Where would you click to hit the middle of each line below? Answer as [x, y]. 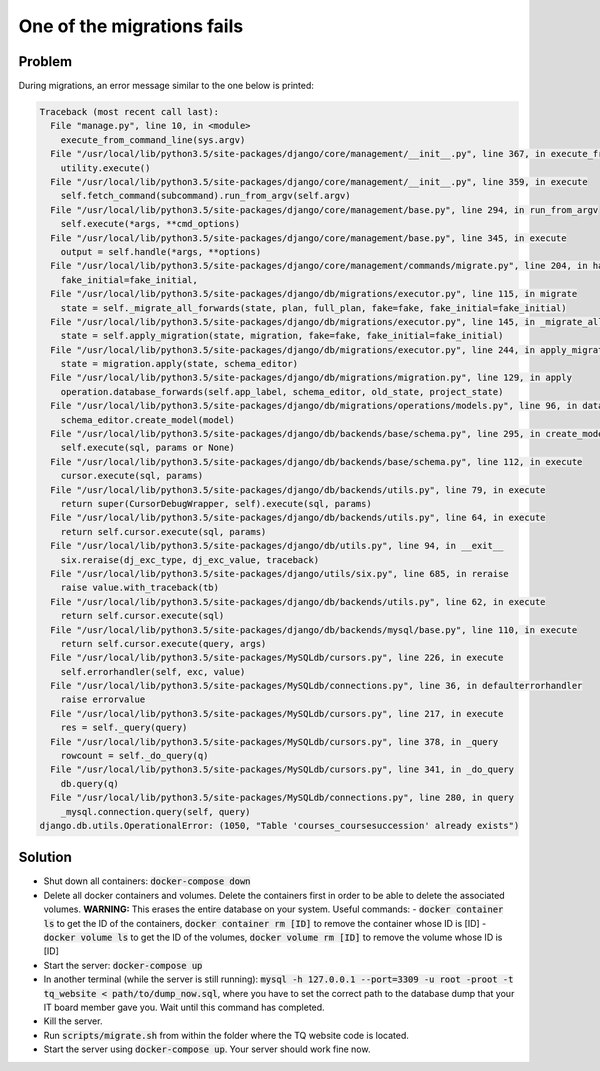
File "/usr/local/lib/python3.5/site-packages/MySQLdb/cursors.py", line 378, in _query [274, 741]
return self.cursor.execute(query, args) [163, 643]
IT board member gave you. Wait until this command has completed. [184, 1007]
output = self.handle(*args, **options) [161, 251]
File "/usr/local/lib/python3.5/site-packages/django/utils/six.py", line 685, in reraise [279, 573]
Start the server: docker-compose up [123, 965]
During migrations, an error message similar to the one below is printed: [166, 86]
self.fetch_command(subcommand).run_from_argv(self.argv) [205, 196]
